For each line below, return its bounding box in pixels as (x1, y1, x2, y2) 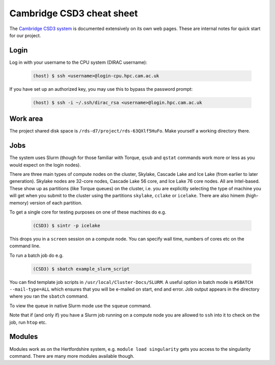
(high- (245, 193, 259, 199)
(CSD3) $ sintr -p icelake (33, 222, 100, 228)
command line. (9, 243, 41, 249)
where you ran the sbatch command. (9, 293, 89, 299)
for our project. (9, 32, 41, 38)
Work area (9, 115, 43, 123)
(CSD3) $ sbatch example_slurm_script (33, 266, 130, 272)
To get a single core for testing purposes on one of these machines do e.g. (9, 209, 167, 215)
